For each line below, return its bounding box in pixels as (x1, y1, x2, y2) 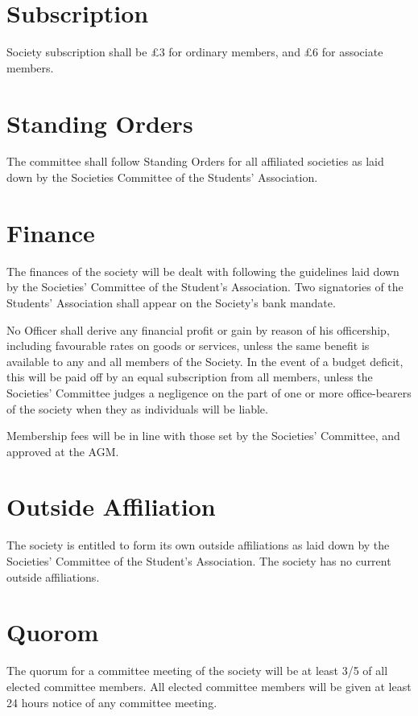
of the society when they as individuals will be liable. (6, 400, 268, 417)
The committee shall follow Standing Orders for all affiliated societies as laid (6, 153, 384, 170)
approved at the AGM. (6, 442, 119, 459)
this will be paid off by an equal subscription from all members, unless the (6, 368, 373, 385)
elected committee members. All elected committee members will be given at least (6, 677, 412, 694)
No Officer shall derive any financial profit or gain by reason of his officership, (6, 321, 390, 338)
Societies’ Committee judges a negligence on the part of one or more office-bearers (6, 384, 412, 401)
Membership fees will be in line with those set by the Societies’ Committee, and (6, 427, 400, 444)
